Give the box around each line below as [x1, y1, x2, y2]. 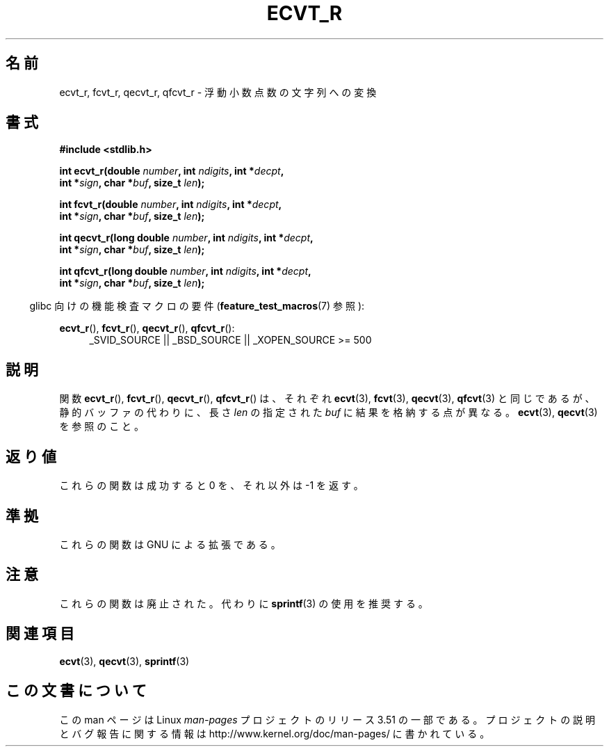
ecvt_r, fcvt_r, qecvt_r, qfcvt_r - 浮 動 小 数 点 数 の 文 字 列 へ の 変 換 [59, 86, 377, 98]
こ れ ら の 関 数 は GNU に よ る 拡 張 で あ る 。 [59, 538, 281, 550]
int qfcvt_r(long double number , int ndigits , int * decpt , [59, 265, 311, 278]
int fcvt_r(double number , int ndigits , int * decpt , [59, 198, 282, 211]
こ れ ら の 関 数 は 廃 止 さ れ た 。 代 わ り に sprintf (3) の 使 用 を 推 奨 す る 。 [59, 597, 428, 609]
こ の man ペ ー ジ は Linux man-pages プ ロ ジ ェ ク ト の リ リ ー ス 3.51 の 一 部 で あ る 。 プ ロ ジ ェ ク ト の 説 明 [59, 713, 596, 726]
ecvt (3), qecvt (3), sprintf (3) [59, 655, 190, 667]
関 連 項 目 [6, 625, 74, 643]
